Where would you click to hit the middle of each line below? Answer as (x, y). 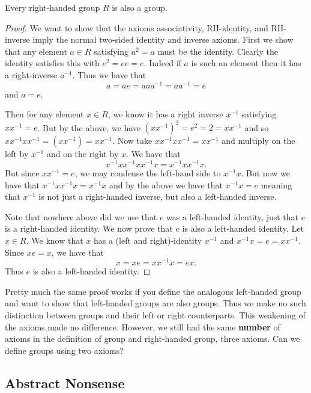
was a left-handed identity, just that (233, 216)
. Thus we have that (109, 74)
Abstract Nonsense (65, 382)
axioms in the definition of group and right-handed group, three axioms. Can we (152, 339)
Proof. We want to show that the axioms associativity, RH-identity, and (137, 27)
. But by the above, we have (89, 127)
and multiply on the (258, 141)
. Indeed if (162, 63)
